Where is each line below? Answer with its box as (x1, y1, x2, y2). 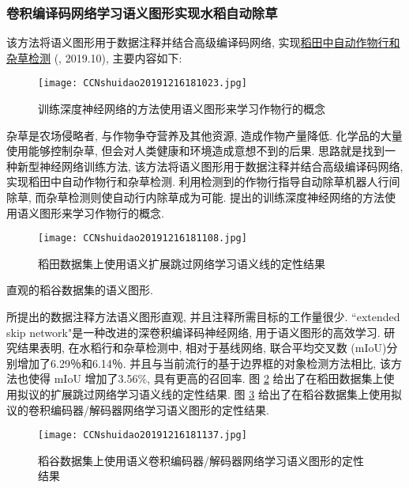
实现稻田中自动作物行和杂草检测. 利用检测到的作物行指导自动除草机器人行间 (6, 173, 400, 190)
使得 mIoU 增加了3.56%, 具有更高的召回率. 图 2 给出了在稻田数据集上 (28, 370, 384, 387)
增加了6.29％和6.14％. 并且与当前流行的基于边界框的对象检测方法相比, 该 (17, 354, 391, 371)
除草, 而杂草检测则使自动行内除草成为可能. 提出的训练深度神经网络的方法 (6, 189, 385, 206)
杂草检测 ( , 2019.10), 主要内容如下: (6, 49, 182, 66)
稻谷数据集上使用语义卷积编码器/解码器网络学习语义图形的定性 (38, 452, 364, 468)
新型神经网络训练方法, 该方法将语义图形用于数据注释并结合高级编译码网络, (17, 157, 403, 174)
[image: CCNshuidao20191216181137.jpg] (38, 429, 247, 441)
